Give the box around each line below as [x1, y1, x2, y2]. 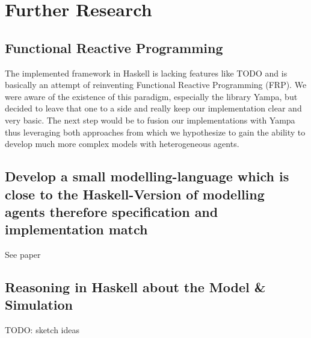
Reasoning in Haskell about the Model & [5, 278, 266, 296]
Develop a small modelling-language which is [5, 167, 289, 186]
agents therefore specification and [5, 202, 218, 221]
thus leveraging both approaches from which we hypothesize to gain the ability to [5, 125, 306, 138]
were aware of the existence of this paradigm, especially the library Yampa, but [5, 90, 298, 102]
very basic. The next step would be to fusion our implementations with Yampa [5, 113, 295, 126]
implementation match [5, 220, 148, 239]
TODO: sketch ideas [5, 324, 79, 336]
